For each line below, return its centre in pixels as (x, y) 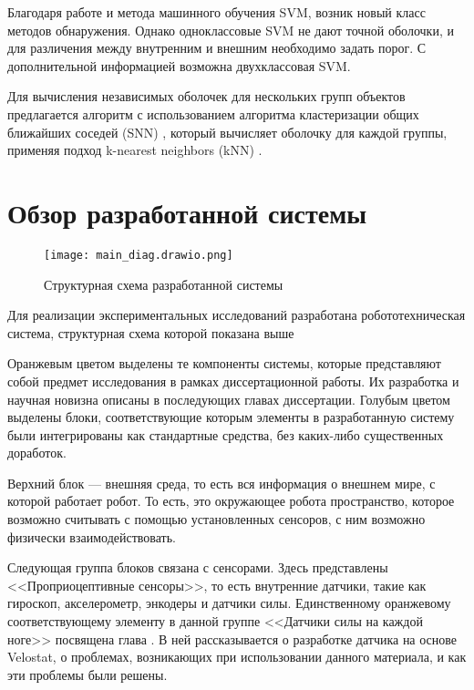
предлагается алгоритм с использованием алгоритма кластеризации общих (213, 113)
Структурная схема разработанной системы (164, 284)
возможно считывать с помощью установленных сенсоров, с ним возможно (216, 519)
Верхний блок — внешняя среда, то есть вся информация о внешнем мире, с (222, 483)
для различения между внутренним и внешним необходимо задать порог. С (217, 48)
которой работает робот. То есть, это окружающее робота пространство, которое (231, 501)
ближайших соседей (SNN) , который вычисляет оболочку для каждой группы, (227, 132)
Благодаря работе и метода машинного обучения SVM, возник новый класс (216, 12)
